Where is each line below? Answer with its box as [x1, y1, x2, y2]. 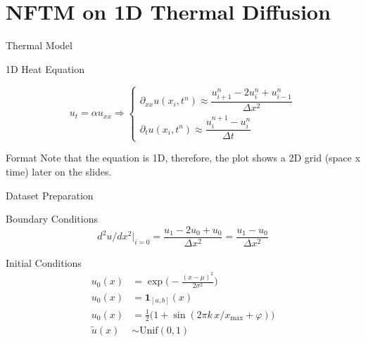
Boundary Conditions [6, 211, 99, 226]
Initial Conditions [6, 255, 82, 270]
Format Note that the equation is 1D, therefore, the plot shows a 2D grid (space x [6, 150, 360, 165]
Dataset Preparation [6, 188, 94, 202]
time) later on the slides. [6, 164, 112, 178]
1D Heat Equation [6, 61, 85, 76]
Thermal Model [6, 38, 72, 53]
